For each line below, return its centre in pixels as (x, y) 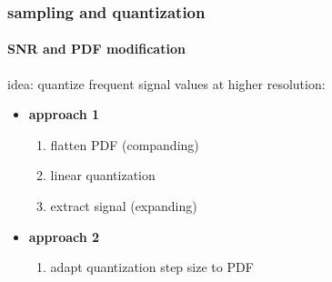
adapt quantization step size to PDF (152, 267)
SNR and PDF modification (96, 49)
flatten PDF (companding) (125, 144)
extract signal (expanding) (124, 206)
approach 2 (64, 236)
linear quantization (103, 175)
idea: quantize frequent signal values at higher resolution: (166, 83)
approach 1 (64, 114)
